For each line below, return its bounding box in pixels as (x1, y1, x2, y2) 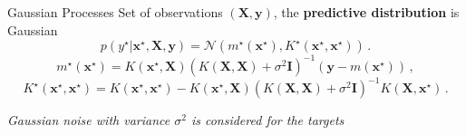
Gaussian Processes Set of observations (7, 3, 223, 21)
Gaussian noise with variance (7, 111, 170, 130)
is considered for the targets (190, 111, 345, 130)
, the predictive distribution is (273, 3, 460, 21)
